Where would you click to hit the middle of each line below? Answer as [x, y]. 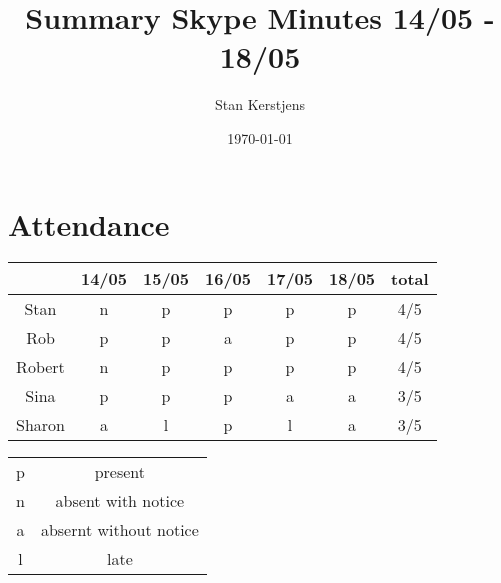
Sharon [40, 425]
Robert [40, 367]
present [120, 472]
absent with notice [120, 501]
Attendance [89, 223]
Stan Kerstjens [260, 104]
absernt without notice [119, 530]
